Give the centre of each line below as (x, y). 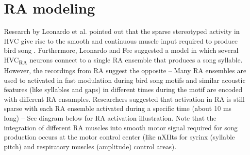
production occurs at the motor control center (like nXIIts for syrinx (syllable (119, 137)
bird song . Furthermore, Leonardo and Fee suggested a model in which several (121, 50)
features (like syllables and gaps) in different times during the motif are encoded (123, 89)
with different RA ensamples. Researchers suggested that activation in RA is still (124, 99)
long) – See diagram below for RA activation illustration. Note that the (110, 118)
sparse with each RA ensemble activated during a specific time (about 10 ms (118, 108)
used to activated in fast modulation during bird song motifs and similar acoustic (125, 80)
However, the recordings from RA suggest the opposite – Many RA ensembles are (125, 70)
